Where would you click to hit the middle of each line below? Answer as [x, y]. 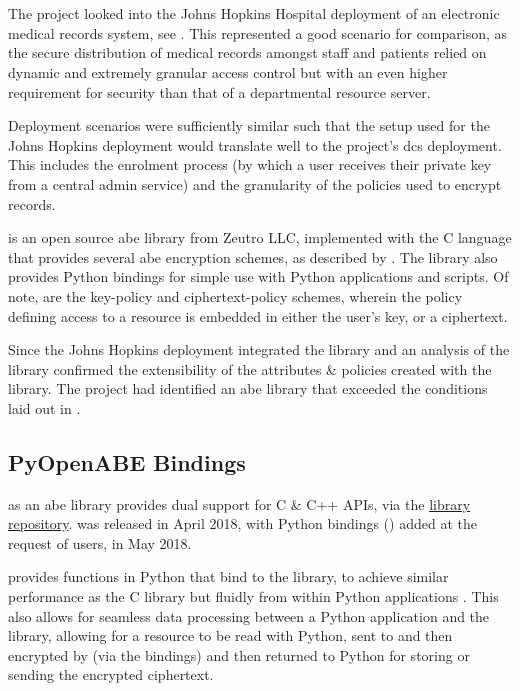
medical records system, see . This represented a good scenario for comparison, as [258, 32]
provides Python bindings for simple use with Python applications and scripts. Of [258, 276]
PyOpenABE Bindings [127, 461]
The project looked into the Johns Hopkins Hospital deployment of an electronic [254, 13]
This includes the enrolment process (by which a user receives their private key [250, 164]
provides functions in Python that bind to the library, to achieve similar [228, 576]
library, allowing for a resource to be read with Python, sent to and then [230, 635]
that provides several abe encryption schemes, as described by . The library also [253, 256]
